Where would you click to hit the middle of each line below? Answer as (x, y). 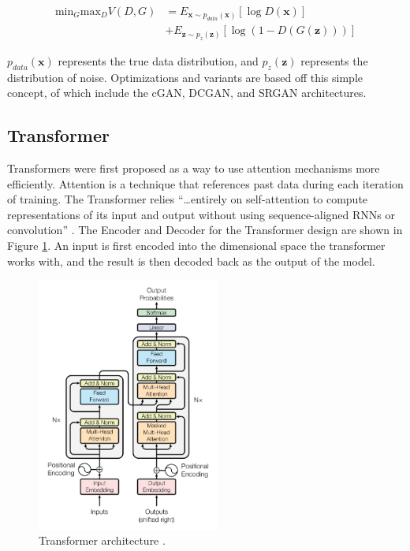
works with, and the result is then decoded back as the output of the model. (191, 261)
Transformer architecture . (102, 540)
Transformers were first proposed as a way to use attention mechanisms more (194, 168)
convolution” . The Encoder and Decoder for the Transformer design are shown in (205, 230)
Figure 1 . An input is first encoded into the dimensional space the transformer (196, 246)
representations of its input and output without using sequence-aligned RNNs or (201, 214)
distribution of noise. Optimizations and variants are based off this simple (185, 77)
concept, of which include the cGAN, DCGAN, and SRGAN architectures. (187, 93)
